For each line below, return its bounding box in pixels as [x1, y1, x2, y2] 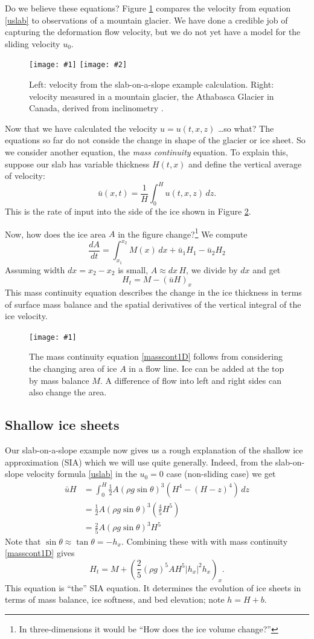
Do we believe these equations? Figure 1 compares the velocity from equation [5, 2, 291, 14]
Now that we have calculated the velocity [5, 122, 158, 134]
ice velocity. [5, 310, 48, 322]
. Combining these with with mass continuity [121, 534, 288, 547]
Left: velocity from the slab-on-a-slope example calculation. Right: [29, 78, 274, 91]
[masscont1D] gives [5, 547, 75, 559]
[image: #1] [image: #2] [29, 60, 127, 70]
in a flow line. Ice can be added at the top [129, 362, 284, 375]
